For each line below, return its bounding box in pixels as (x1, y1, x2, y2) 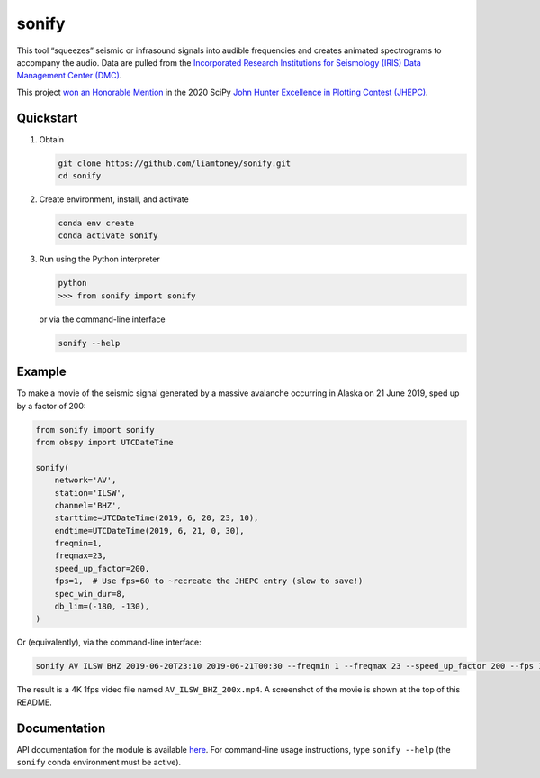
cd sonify (58, 171, 102, 180)
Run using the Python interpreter (39, 253, 161, 265)
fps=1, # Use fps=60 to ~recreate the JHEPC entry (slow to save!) (54, 576, 364, 586)
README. (16, 697, 53, 708)
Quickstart (16, 110, 78, 125)
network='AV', (54, 475, 117, 486)
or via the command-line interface (39, 314, 166, 325)
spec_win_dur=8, (54, 589, 126, 599)
